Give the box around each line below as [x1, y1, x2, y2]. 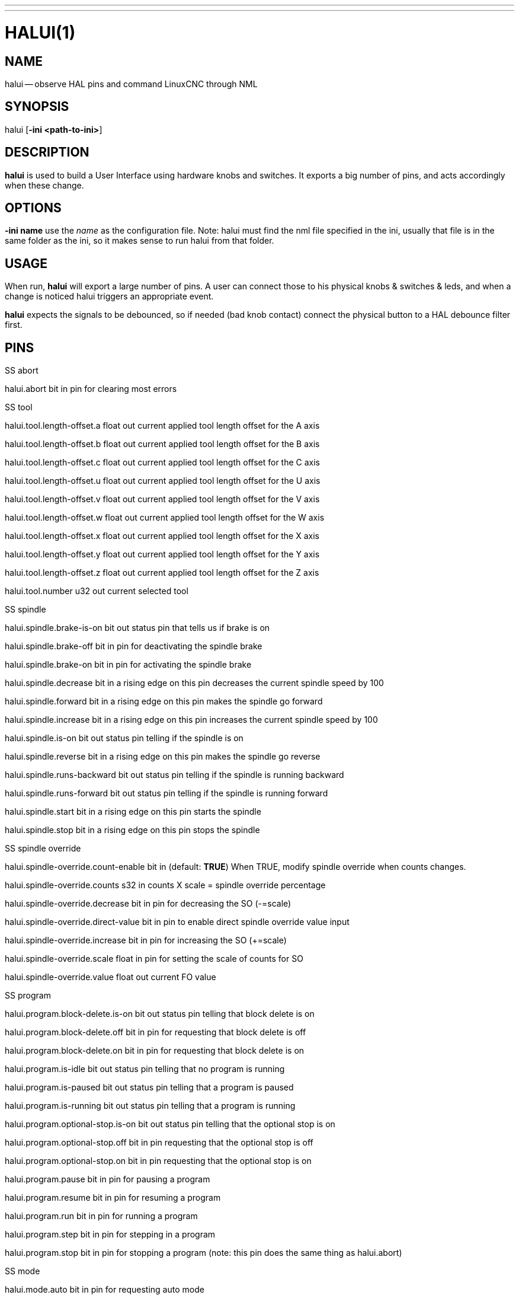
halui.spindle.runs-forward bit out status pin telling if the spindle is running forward [5, 788, 328, 799]
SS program [5, 990, 51, 1001]
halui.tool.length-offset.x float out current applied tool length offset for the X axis [5, 531, 319, 541]
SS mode [5, 1266, 40, 1277]
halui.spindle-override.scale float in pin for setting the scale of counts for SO [5, 953, 303, 964]
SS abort [5, 365, 39, 376]
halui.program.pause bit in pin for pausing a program [5, 1174, 210, 1185]
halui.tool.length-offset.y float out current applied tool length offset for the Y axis [5, 549, 320, 560]
